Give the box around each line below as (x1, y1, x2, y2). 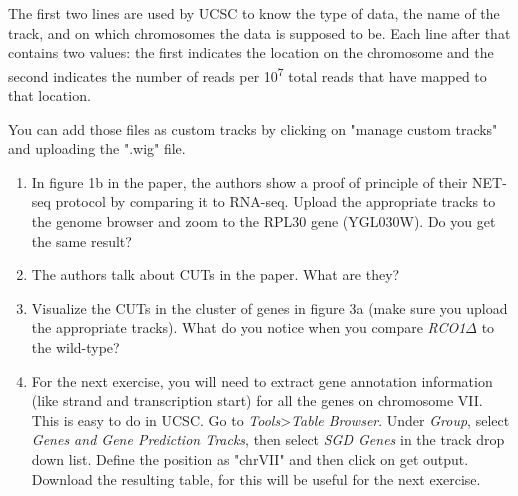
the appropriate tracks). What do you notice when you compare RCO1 (31, 317, 466, 338)
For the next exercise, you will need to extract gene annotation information (31, 370, 493, 391)
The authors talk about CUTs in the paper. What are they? (31, 264, 400, 285)
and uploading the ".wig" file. (8, 138, 186, 159)
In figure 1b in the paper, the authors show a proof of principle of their (31, 171, 468, 192)
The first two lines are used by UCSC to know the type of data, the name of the (8, 3, 500, 23)
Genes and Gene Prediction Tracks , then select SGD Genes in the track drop (31, 429, 505, 450)
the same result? (31, 230, 132, 251)
